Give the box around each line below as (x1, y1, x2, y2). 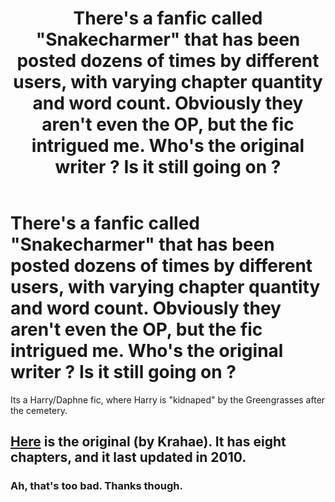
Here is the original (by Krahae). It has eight (10, 433, 287, 451)
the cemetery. (10, 404, 68, 416)
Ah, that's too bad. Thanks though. (10, 479, 184, 493)
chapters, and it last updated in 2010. (10, 449, 247, 466)
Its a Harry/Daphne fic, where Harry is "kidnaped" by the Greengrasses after (10, 393, 326, 406)
